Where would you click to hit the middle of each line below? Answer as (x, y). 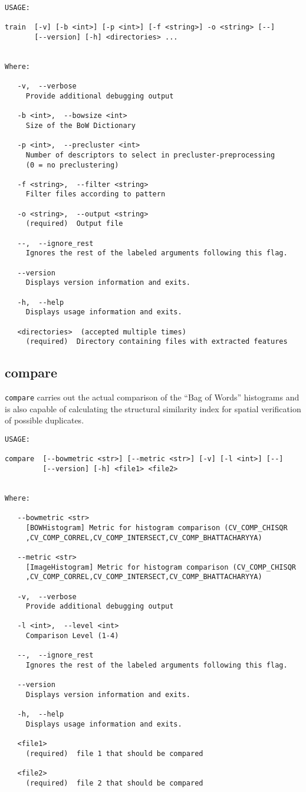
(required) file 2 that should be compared (114, 783)
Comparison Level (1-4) (72, 636)
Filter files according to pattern (96, 194)
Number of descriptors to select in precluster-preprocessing (150, 155)
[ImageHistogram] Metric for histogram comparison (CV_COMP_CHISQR (161, 567)
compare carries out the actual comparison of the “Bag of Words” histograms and (152, 397)
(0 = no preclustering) (72, 165)
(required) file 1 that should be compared (114, 754)
